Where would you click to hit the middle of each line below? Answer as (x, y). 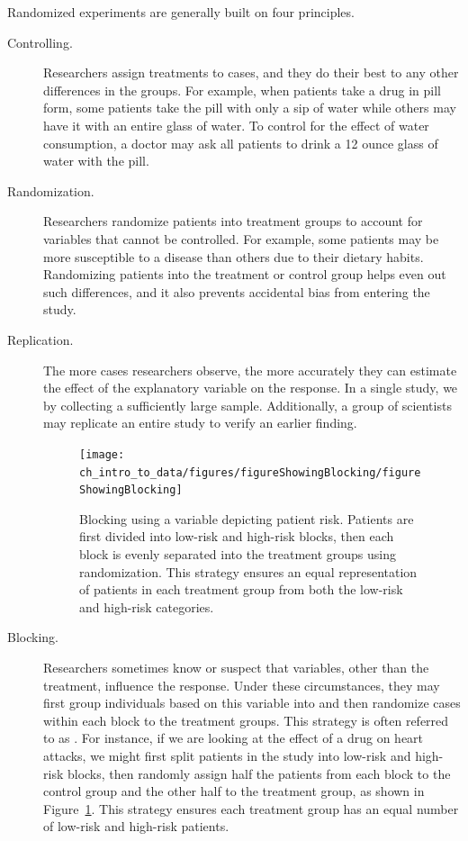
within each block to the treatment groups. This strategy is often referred (246, 720)
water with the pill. (96, 161)
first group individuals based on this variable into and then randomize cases (252, 703)
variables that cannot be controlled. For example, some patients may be (241, 238)
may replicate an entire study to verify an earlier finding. (200, 423)
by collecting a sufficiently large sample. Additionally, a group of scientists (247, 405)
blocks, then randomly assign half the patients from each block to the (259, 773)
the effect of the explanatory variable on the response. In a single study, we (251, 388)
